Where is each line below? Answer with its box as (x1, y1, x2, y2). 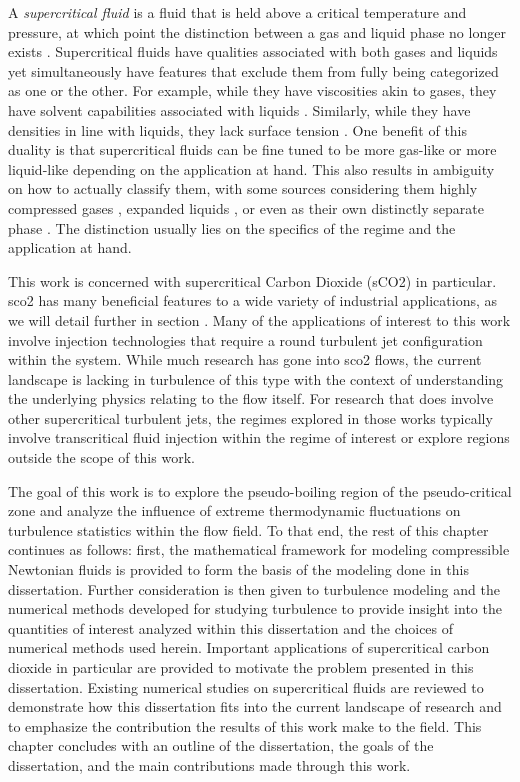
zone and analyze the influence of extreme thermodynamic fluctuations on (8, 500, 461, 521)
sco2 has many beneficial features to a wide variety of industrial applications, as (8, 290, 498, 311)
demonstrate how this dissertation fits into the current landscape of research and (8, 696, 502, 717)
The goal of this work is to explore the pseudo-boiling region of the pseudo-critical (8, 480, 512, 501)
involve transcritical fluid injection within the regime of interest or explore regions (8, 427, 510, 448)
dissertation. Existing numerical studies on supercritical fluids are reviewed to (8, 676, 484, 697)
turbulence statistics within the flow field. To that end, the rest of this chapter (8, 519, 489, 540)
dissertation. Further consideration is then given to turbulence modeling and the (8, 578, 500, 599)
